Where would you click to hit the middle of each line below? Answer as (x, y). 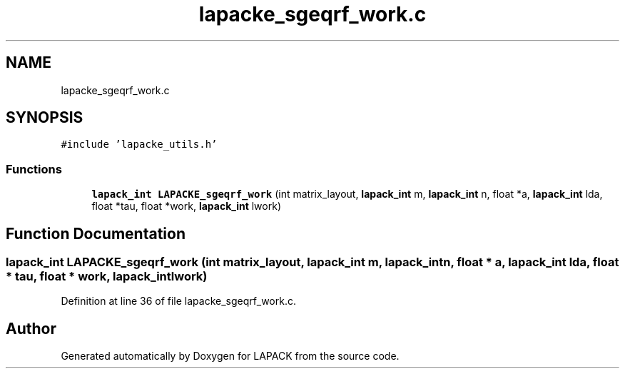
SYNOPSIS (45, 118)
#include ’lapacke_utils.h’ (139, 145)
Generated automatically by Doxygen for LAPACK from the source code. (230, 356)
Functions (34, 169)
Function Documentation (96, 233)
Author (31, 328)
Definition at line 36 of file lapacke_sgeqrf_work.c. (178, 301)
